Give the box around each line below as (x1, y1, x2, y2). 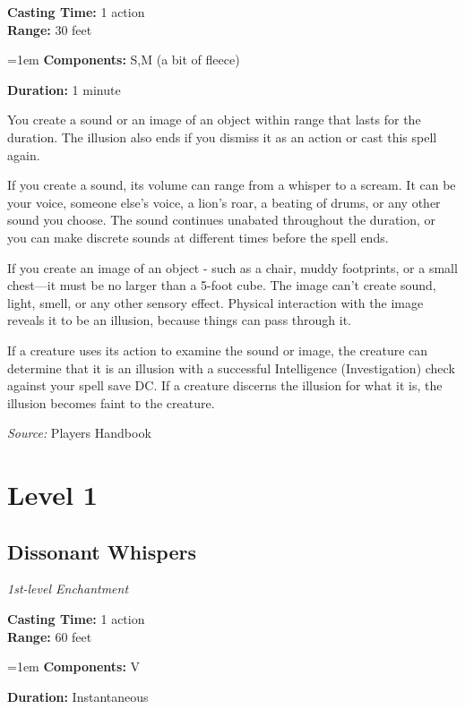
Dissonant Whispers (7, 537, 196, 565)
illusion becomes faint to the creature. (7, 393, 215, 412)
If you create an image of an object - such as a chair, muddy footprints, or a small (7, 258, 458, 277)
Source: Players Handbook (7, 423, 151, 442)
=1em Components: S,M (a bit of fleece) (7, 50, 240, 69)
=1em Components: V (7, 657, 141, 676)
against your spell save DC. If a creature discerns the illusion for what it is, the (7, 376, 443, 395)
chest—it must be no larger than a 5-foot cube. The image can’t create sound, (7, 276, 436, 295)
